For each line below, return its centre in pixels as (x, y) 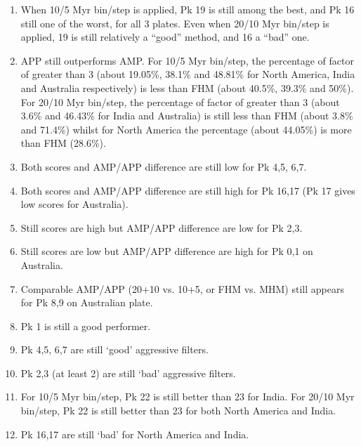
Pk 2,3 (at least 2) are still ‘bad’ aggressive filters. (128, 373)
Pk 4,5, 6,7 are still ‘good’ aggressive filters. (114, 349)
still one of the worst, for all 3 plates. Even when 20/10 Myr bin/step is (175, 23)
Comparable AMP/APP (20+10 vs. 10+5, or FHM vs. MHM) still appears (182, 288)
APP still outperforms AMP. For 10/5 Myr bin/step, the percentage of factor (187, 60)
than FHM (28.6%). (63, 143)
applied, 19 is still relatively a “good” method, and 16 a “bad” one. (165, 37)
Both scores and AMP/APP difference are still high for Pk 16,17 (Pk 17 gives (188, 190)
